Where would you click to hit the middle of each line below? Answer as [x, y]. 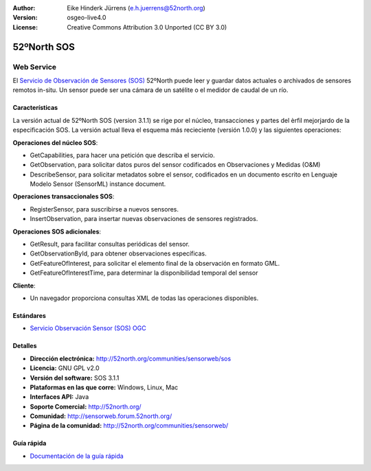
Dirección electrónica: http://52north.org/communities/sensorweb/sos [131, 358]
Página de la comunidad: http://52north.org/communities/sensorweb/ [129, 426]
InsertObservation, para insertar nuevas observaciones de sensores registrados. [144, 219]
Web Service [35, 67]
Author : [24, 8]
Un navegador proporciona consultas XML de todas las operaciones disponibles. [144, 298]
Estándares [29, 315]
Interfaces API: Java [59, 397]
